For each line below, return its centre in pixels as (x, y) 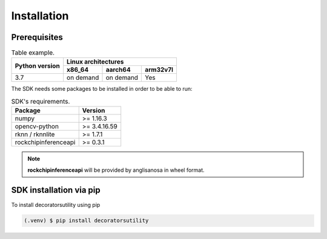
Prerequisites (37, 37)
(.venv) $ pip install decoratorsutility (86, 221)
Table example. (33, 53)
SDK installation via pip (56, 190)
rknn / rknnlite (35, 134)
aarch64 (118, 70)
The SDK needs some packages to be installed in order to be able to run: (102, 89)
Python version (37, 65)
